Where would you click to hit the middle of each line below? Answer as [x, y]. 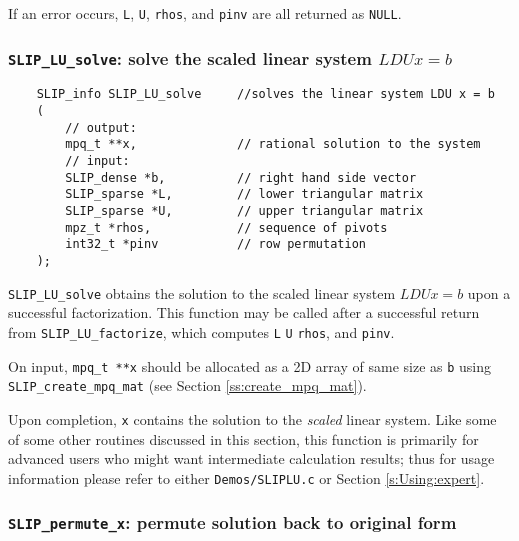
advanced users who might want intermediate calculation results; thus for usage [251, 458]
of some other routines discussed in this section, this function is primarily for [243, 438]
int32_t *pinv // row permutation [215, 244]
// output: [101, 127]
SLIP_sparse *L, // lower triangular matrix [244, 194]
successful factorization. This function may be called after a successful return [244, 312]
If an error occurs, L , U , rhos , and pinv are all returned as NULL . [205, 13]
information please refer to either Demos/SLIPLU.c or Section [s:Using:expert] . [246, 477]
